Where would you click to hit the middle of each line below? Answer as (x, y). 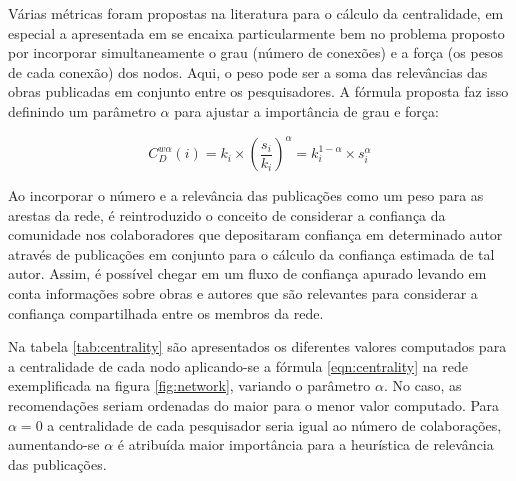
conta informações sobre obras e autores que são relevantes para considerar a (243, 293)
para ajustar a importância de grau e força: (306, 110)
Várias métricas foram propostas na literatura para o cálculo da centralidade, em (256, 13)
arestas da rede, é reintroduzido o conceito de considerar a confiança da (227, 214)
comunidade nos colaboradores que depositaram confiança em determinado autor (255, 234)
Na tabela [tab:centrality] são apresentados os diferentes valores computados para (257, 346)
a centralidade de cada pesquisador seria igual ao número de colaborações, (274, 424)
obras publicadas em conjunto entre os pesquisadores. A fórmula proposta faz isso (258, 91)
